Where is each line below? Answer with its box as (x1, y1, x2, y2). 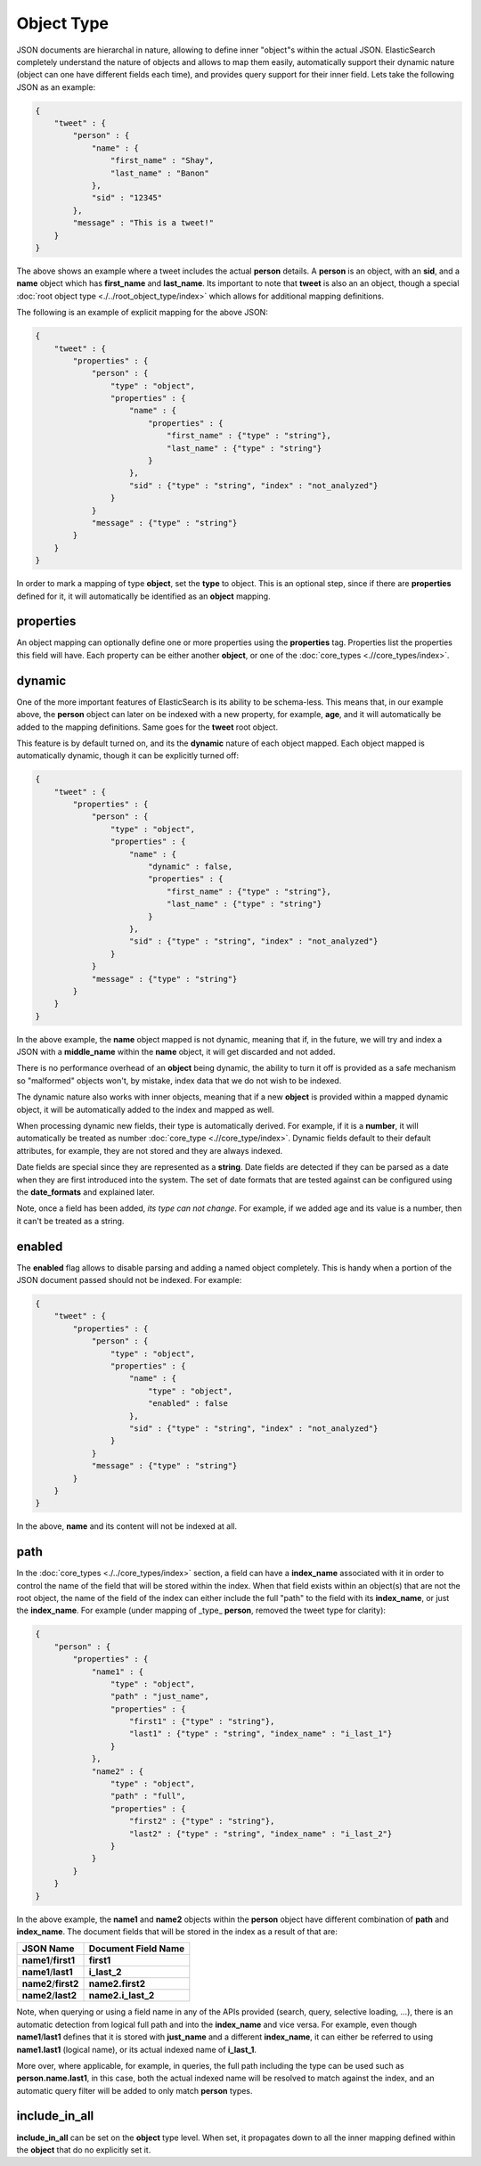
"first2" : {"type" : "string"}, (129, 1816, 275, 1827)
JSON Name (21, 1942, 75, 1955)
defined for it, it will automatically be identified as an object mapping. (16, 591, 271, 601)
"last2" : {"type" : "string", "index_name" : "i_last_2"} (129, 1828, 393, 1839)
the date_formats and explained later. (16, 1187, 155, 1197)
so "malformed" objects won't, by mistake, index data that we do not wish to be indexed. (16, 1075, 342, 1086)
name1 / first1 (21, 1954, 76, 1966)
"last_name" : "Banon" (110, 168, 209, 178)
